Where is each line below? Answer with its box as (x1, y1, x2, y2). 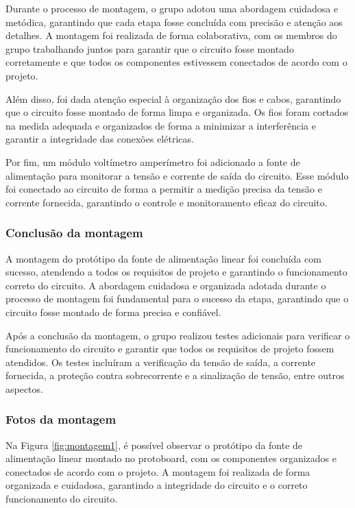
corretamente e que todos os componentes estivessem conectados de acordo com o (5, 55, 347, 69)
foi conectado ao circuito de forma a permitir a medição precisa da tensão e (5, 182, 322, 196)
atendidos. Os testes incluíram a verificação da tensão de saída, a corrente (5, 354, 316, 369)
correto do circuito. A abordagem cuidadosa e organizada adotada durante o (5, 278, 326, 292)
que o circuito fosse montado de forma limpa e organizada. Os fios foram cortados (5, 105, 349, 119)
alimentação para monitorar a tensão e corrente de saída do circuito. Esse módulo (5, 168, 349, 182)
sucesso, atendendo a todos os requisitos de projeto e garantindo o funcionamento (5, 265, 347, 279)
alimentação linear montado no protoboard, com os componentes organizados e (5, 451, 336, 465)
